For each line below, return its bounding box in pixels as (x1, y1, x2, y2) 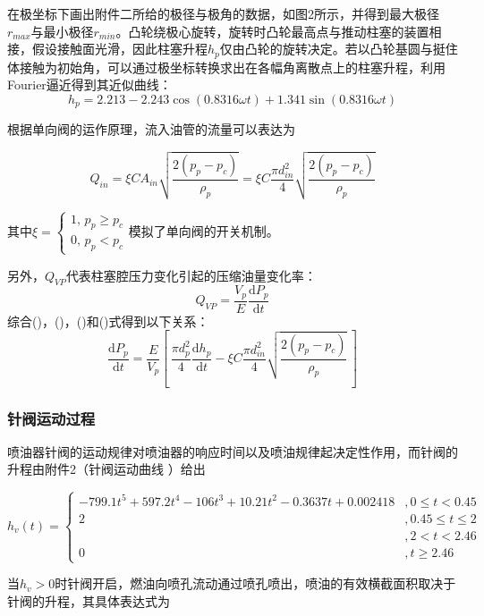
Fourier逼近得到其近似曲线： (7, 75, 172, 94)
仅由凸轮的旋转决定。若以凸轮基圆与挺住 (219, 39, 458, 58)
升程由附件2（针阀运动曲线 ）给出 (7, 460, 206, 478)
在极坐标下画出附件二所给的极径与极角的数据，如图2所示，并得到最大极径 (7, 4, 439, 22)
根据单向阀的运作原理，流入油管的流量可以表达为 (7, 120, 295, 139)
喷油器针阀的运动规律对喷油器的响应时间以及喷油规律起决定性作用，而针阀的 (7, 442, 458, 460)
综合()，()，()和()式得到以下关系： (7, 311, 209, 330)
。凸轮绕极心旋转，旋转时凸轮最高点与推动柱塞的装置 (115, 21, 429, 40)
